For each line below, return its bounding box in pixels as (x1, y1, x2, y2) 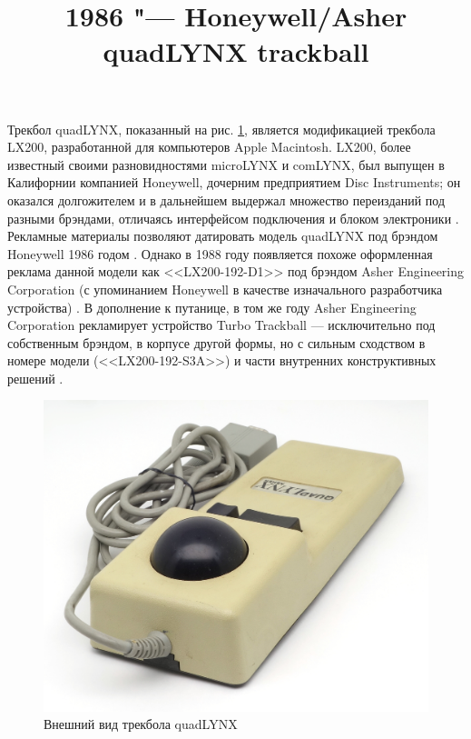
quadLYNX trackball (103, 33, 369, 70)
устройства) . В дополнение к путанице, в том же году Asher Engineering (7, 297, 417, 316)
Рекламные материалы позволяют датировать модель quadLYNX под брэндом (7, 226, 438, 245)
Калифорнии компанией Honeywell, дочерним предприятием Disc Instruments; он (7, 173, 461, 192)
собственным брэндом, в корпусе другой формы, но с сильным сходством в (7, 333, 426, 352)
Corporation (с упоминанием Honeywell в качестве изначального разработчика (7, 279, 443, 298)
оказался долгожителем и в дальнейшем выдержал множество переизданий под (7, 190, 446, 209)
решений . (7, 368, 64, 387)
